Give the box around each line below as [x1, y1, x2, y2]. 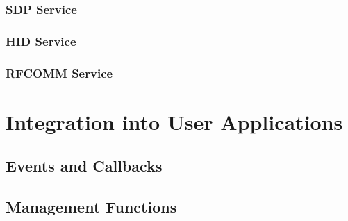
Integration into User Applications [6, 107, 343, 136]
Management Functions [6, 196, 177, 218]
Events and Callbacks [6, 155, 163, 177]
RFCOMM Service [6, 64, 113, 81]
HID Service [6, 32, 76, 49]
